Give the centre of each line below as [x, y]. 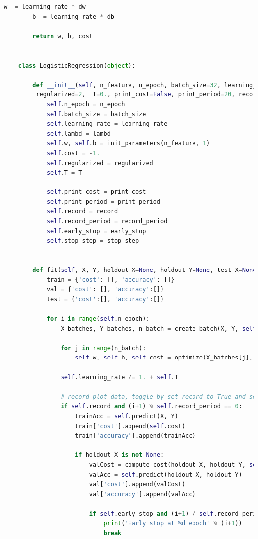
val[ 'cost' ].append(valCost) [137, 485]
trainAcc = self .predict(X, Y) [127, 416]
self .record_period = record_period [107, 222]
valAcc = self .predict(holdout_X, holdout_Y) [165, 475]
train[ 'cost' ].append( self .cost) [130, 426]
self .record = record [82, 212]
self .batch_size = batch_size [96, 114]
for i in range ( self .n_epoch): [98, 319]
